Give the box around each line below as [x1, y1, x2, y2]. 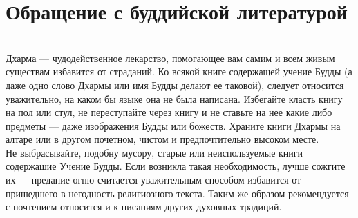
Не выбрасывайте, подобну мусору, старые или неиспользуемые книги [6, 145, 303, 159]
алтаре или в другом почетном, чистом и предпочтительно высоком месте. [6, 132, 319, 146]
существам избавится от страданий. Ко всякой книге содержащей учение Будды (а [6, 64, 352, 79]
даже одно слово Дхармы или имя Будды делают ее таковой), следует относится [6, 77, 344, 92]
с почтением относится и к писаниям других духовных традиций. [6, 199, 282, 214]
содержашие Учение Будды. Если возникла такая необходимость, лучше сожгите [6, 159, 346, 173]
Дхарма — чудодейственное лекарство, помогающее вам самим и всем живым [6, 50, 335, 65]
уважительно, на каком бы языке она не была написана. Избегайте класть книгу [6, 91, 343, 106]
